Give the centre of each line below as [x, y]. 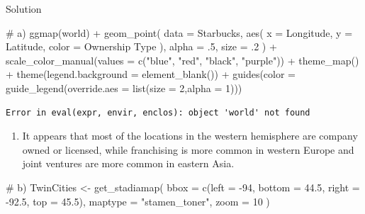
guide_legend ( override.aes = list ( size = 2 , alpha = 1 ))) [124, 88]
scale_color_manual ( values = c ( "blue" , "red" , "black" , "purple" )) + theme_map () [182, 60]
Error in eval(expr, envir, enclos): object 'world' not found [158, 112]
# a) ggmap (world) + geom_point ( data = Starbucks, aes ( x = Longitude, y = [179, 32]
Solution [24, 9]
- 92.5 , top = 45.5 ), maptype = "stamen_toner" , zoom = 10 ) [138, 201]
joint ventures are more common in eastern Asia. [128, 163]
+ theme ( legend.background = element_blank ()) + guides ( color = [151, 74]
